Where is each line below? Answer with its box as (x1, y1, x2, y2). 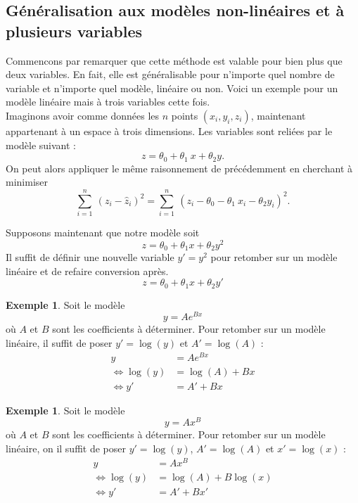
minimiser (6, 174, 49, 189)
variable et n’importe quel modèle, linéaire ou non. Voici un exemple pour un (6, 80, 338, 95)
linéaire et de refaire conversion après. (6, 263, 169, 278)
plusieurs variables (6, 20, 143, 42)
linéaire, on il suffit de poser (6, 440, 126, 455)
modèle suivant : (6, 137, 77, 152)
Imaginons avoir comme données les (6, 108, 160, 122)
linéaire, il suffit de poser (6, 335, 113, 350)
